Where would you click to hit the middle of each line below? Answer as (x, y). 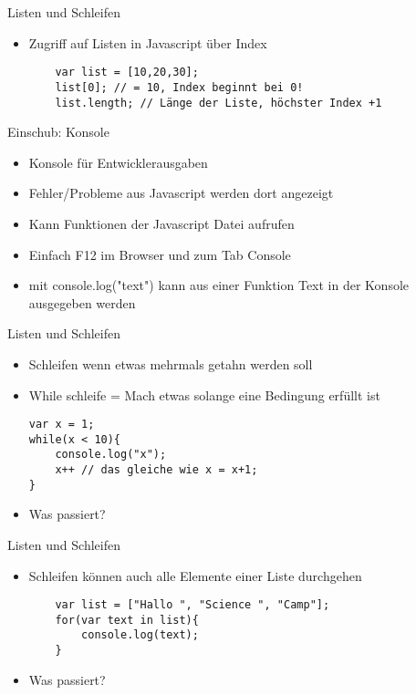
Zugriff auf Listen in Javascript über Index (148, 42)
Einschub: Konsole (58, 132)
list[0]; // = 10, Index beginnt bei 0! (179, 87)
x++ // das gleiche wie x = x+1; (156, 470)
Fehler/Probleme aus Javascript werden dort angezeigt (181, 193)
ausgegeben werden (82, 302)
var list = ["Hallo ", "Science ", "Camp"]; (192, 605)
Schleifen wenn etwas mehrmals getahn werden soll (171, 363)
